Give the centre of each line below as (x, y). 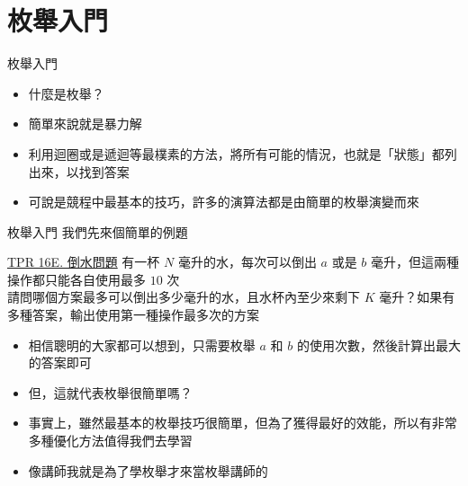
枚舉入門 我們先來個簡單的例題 (98, 231)
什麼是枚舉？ (66, 93)
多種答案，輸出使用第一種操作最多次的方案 (133, 315)
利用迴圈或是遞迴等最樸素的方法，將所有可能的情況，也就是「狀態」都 (236, 153)
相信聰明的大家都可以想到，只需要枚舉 (142, 345)
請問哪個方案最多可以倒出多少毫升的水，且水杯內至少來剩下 (184, 297)
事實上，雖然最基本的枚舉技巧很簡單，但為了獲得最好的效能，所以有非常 (243, 423)
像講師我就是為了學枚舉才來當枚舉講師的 (148, 470)
